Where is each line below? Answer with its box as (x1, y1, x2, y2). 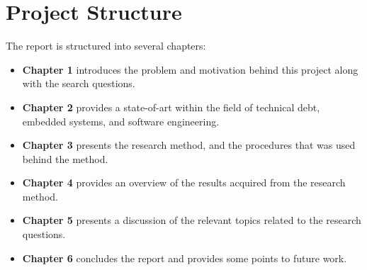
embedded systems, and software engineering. (22, 113, 220, 128)
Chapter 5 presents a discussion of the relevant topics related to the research (22, 213, 361, 227)
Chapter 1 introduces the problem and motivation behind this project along (22, 62, 358, 77)
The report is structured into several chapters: (6, 38, 206, 53)
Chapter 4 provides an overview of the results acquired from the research (22, 175, 346, 190)
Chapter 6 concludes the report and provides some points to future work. (22, 250, 347, 265)
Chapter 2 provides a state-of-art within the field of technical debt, (22, 99, 320, 114)
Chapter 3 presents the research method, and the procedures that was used (22, 137, 356, 152)
